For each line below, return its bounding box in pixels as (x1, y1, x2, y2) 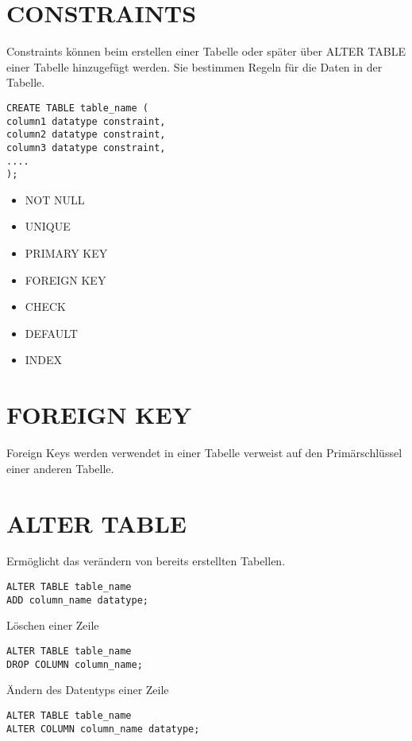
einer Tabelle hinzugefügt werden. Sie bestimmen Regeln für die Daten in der (6, 58, 383, 75)
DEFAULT (25, 324, 78, 341)
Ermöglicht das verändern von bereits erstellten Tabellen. (6, 553, 286, 569)
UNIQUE (25, 218, 71, 235)
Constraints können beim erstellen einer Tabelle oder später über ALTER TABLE (6, 43, 406, 60)
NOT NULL (25, 191, 85, 208)
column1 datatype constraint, (6, 115, 166, 127)
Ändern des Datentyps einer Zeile (6, 681, 169, 698)
